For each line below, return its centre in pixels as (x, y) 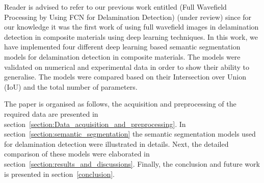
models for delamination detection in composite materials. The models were (122, 56)
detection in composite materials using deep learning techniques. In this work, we (131, 36)
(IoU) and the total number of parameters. (71, 86)
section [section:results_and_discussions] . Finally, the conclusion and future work (132, 163)
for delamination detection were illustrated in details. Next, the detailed (116, 143)
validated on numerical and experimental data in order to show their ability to (127, 67)
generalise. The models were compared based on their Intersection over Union (125, 77)
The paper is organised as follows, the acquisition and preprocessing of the (120, 104)
